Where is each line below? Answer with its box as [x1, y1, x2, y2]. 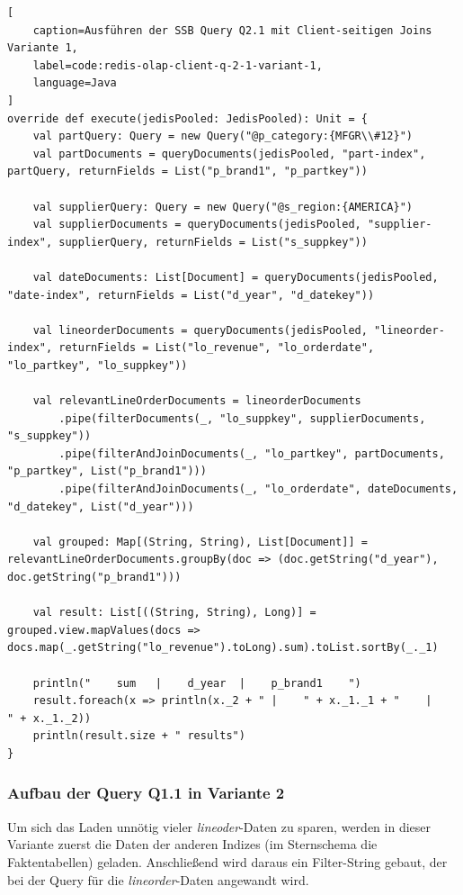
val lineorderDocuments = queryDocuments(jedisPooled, [32, 323, 368, 337]
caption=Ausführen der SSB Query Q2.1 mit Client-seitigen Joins [32, 23, 432, 37]
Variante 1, [7, 41, 78, 55]
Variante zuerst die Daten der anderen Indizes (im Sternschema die [7, 835, 378, 854]
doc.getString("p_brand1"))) [7, 571, 182, 583]
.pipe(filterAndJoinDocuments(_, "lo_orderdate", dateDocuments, [58, 483, 459, 496]
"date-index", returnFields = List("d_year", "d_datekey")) [7, 288, 375, 302]
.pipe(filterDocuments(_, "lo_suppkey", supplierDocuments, [58, 411, 426, 425]
